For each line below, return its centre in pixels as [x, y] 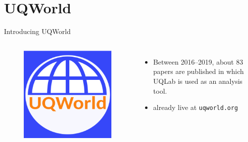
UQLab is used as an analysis [198, 81]
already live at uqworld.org [196, 107]
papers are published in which [198, 71]
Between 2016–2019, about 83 [198, 61]
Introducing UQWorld [37, 31]
